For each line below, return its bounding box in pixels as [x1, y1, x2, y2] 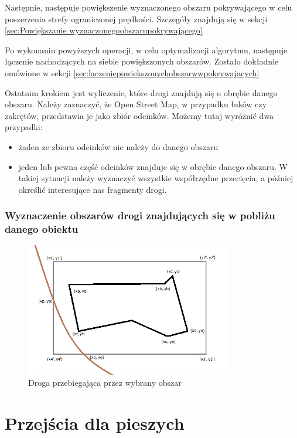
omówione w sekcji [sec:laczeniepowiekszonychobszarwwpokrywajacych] [5, 66, 260, 79]
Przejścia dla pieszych [5, 411, 185, 435]
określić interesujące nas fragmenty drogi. [18, 183, 167, 195]
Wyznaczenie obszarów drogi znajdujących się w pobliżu [5, 208, 275, 223]
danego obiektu [5, 222, 78, 236]
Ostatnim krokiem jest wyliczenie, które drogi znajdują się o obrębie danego [5, 86, 278, 99]
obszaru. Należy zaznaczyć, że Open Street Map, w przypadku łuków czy [5, 98, 267, 110]
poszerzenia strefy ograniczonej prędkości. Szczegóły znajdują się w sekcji [5, 12, 268, 25]
